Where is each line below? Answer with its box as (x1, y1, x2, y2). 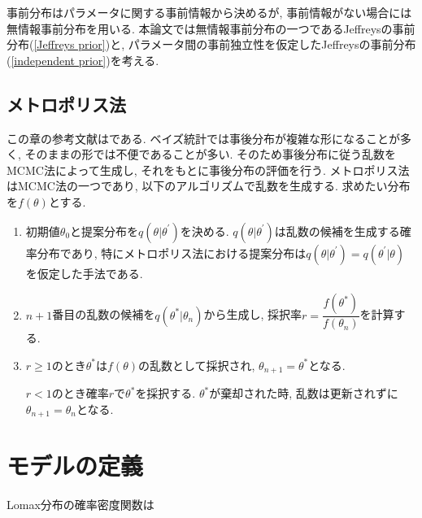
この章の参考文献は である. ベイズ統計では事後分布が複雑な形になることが (7, 129, 400, 146)
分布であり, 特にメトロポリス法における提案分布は (37, 244, 307, 261)
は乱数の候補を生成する (274, 222, 400, 239)
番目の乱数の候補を (52, 306, 155, 323)
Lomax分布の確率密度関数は (7, 496, 154, 513)
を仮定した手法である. (25, 264, 143, 281)
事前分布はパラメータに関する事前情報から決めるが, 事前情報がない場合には (7, 4, 412, 20)
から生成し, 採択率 (203, 306, 302, 323)
